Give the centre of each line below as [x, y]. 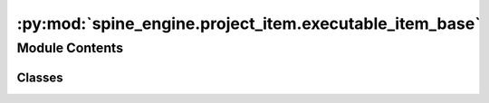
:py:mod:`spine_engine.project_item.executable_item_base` [249, 23]
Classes [40, 77]
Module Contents [70, 48]
